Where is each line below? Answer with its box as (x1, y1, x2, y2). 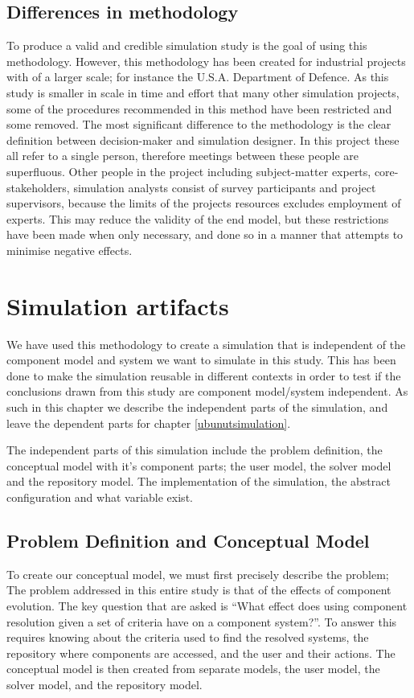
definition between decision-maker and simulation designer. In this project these (6, 131, 400, 148)
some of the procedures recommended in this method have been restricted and (6, 100, 392, 117)
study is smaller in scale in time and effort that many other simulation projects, (6, 84, 400, 101)
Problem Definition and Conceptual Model (6, 528, 370, 552)
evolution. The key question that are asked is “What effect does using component (6, 597, 408, 614)
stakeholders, (6, 179, 70, 195)
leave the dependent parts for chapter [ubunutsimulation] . (6, 414, 291, 431)
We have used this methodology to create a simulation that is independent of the (6, 335, 406, 352)
